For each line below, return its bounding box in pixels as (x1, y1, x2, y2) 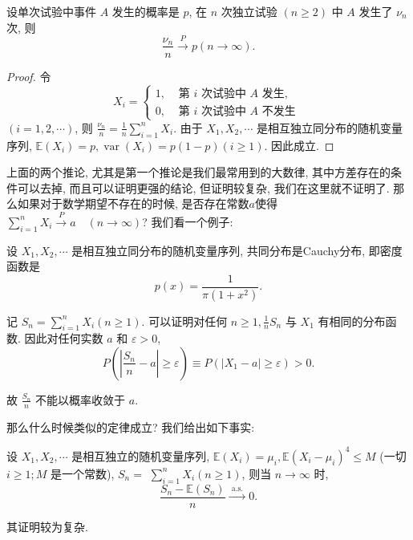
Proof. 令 (6, 67, 51, 84)
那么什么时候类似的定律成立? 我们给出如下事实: (6, 418, 255, 435)
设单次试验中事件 (6, 3, 96, 19)
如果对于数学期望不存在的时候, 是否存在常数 (17, 195, 249, 212)
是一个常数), (50, 465, 115, 481)
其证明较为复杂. (6, 518, 88, 534)
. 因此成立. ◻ (264, 136, 334, 153)
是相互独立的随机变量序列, (71, 447, 210, 464)
